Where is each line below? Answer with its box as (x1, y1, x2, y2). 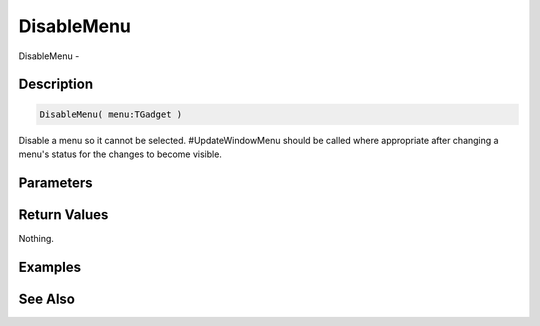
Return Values (18, 206, 109, 223)
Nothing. (18, 232, 55, 244)
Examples (18, 258, 82, 275)
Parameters (18, 174, 93, 191)
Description (18, 76, 94, 93)
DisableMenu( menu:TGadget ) (39, 108, 183, 120)
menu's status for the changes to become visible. (18, 148, 222, 160)
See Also (18, 290, 75, 307)
